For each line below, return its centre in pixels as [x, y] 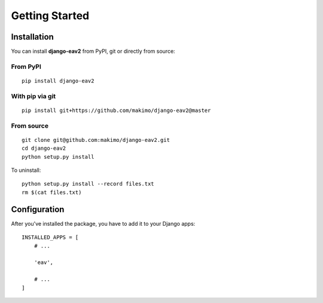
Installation [32, 37]
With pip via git [33, 96]
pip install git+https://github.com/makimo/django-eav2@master [116, 110]
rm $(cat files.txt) [52, 192]
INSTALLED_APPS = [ [50, 237]
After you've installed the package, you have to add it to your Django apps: [103, 223]
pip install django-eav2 [58, 81]
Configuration [38, 209]
